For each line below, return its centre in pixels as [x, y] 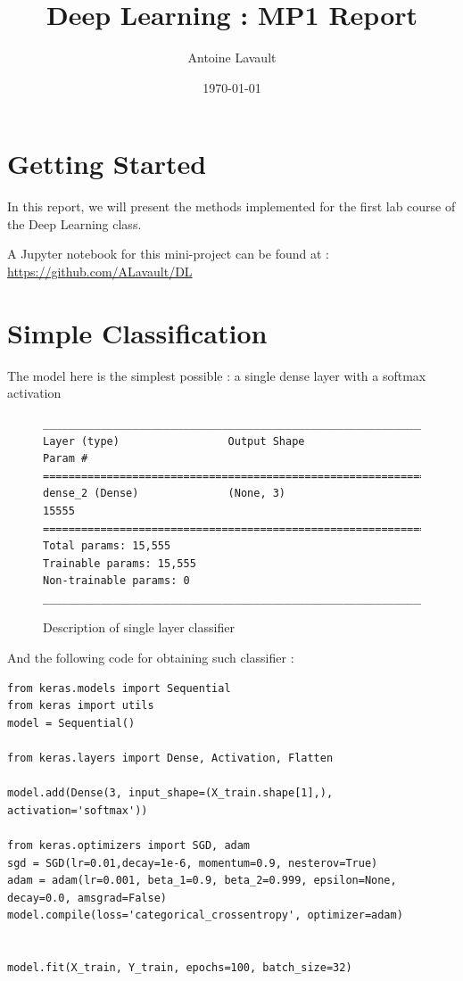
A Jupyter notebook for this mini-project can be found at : [168, 254]
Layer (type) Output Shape [174, 441]
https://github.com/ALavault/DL [100, 272]
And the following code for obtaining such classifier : [151, 658]
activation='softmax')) [78, 810]
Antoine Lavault [232, 58]
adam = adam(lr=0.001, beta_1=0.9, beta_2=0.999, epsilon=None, [202, 881]
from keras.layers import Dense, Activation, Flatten [170, 758]
